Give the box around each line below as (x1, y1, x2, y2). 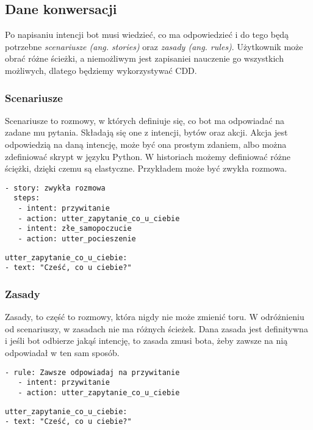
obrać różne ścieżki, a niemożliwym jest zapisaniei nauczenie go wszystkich (5, 52, 284, 65)
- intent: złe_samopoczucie (18, 224, 132, 233)
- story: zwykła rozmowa (5, 183, 106, 192)
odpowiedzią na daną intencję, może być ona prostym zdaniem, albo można (5, 137, 287, 150)
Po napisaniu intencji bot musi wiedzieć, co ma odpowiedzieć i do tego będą (5, 28, 289, 41)
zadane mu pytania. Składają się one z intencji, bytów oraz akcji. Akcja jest (5, 126, 288, 139)
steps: (13, 194, 40, 203)
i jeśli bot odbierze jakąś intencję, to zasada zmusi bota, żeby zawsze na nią (5, 334, 288, 347)
